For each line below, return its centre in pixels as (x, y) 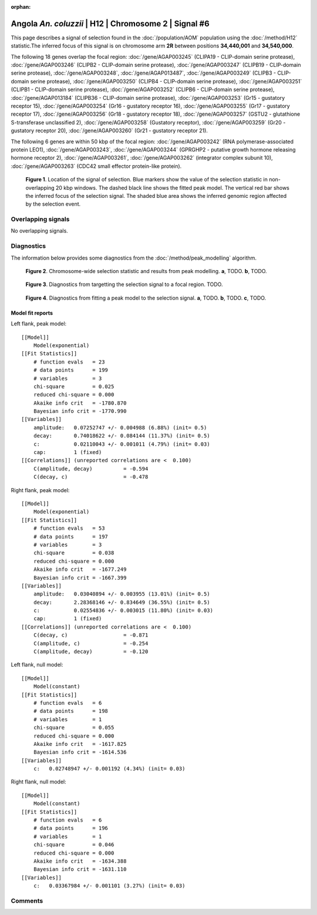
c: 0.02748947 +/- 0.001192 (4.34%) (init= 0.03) (109, 769)
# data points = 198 (71, 711)
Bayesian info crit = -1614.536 (80, 752)
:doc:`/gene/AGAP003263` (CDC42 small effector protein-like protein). (96, 166)
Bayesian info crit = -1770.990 (80, 411)
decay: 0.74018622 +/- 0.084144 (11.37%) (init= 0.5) (122, 436)
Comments (27, 900)
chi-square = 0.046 (74, 845)
